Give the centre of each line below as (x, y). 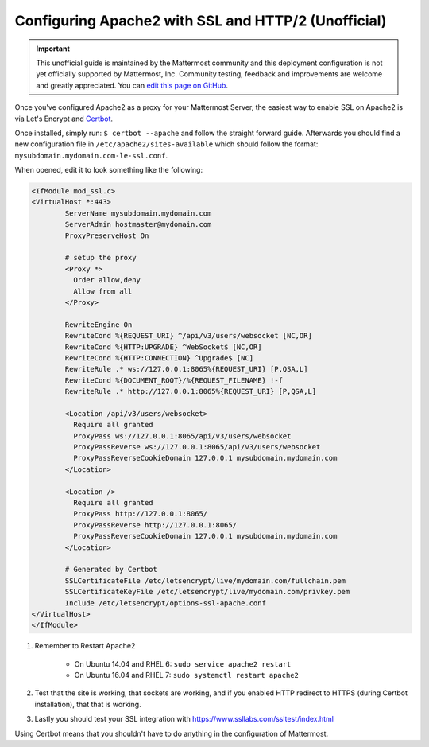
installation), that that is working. (88, 704)
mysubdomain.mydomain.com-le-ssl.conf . (91, 155)
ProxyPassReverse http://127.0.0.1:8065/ (155, 525)
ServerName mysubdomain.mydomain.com (138, 213)
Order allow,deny (106, 280)
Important (53, 49)
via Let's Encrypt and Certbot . (64, 119)
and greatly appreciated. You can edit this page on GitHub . (132, 85)
